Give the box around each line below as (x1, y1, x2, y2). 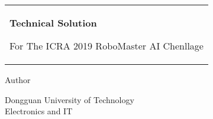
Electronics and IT (5, 105, 73, 117)
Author (5, 74, 31, 85)
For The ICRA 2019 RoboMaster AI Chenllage (9, 39, 204, 52)
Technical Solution (9, 16, 97, 29)
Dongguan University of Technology (5, 93, 134, 105)
